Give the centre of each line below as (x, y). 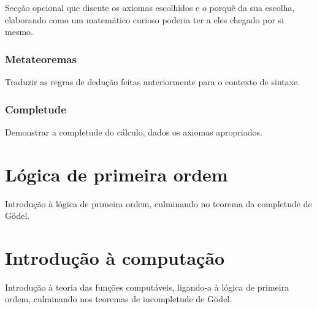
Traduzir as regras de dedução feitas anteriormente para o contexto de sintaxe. (153, 82)
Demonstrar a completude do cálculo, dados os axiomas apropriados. (134, 132)
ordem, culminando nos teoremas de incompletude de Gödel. (119, 299)
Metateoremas (41, 59)
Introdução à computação (115, 257)
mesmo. (19, 32)
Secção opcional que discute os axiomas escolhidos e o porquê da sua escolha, (150, 7)
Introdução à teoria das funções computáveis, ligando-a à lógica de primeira (147, 287)
